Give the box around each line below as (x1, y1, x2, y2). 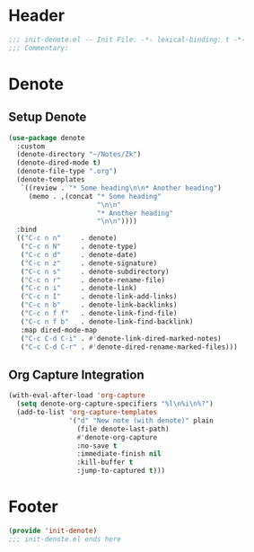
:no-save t (76, 441, 118, 450)
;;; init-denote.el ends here (8, 534, 122, 544)
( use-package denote (8, 133, 86, 142)
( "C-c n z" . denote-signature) (20, 258, 158, 268)
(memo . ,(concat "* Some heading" (28, 191, 162, 200)
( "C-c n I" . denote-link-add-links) (20, 292, 178, 301)
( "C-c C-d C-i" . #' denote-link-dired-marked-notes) (20, 334, 222, 343)
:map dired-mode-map (20, 325, 98, 334)
